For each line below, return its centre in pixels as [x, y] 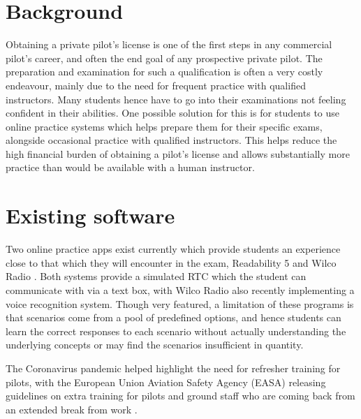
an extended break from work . [72, 409]
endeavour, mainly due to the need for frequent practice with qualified [156, 85]
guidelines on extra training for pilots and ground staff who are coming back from [180, 396]
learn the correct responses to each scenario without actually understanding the [176, 331]
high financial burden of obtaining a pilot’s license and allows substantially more [178, 153]
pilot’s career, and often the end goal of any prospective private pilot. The [164, 58]
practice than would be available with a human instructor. [130, 167]
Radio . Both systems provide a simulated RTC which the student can [156, 276]
